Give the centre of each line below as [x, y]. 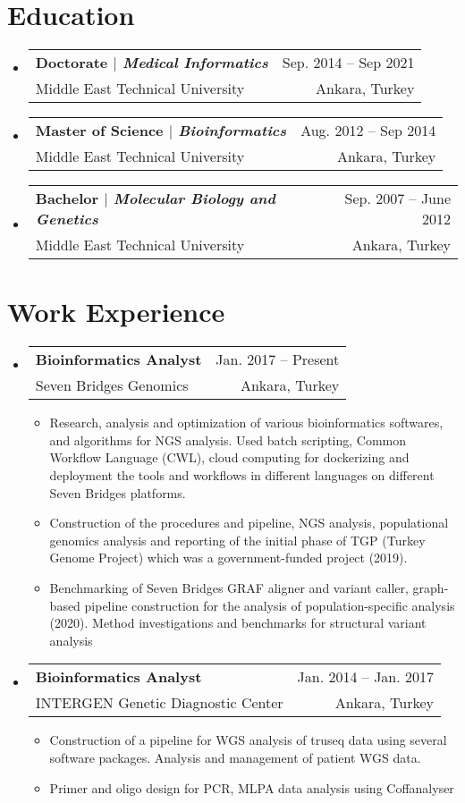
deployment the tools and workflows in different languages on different [242, 475]
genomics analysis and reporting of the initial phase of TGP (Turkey [237, 540]
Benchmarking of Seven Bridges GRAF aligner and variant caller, [229, 587]
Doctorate [72, 63]
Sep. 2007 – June [397, 199]
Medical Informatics [195, 63]
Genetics [67, 219]
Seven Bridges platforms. [118, 492]
